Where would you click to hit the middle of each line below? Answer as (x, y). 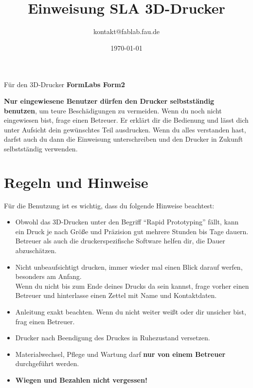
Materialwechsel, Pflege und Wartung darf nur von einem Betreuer (120, 354)
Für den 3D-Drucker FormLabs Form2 (64, 84)
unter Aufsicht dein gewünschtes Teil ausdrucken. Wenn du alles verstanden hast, (125, 129)
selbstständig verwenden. (41, 148)
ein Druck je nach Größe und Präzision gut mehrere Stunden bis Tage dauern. (132, 231)
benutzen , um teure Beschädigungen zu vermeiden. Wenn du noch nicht (113, 110)
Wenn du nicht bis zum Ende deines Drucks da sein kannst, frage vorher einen (132, 286)
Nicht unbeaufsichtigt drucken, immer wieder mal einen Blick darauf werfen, (129, 267)
